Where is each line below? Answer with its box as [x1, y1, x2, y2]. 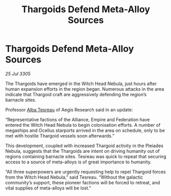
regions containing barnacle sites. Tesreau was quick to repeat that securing [5, 153, 166, 159]
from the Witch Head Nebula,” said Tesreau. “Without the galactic [5, 174, 143, 180]
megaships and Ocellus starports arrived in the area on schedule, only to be [5, 127, 165, 133]
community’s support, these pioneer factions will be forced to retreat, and [5, 179, 160, 185]
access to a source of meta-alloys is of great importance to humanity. [5, 159, 152, 165]
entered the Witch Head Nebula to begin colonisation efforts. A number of [5, 122, 161, 128]
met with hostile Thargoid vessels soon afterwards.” [5, 132, 115, 138]
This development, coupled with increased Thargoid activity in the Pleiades [5, 143, 163, 149]
